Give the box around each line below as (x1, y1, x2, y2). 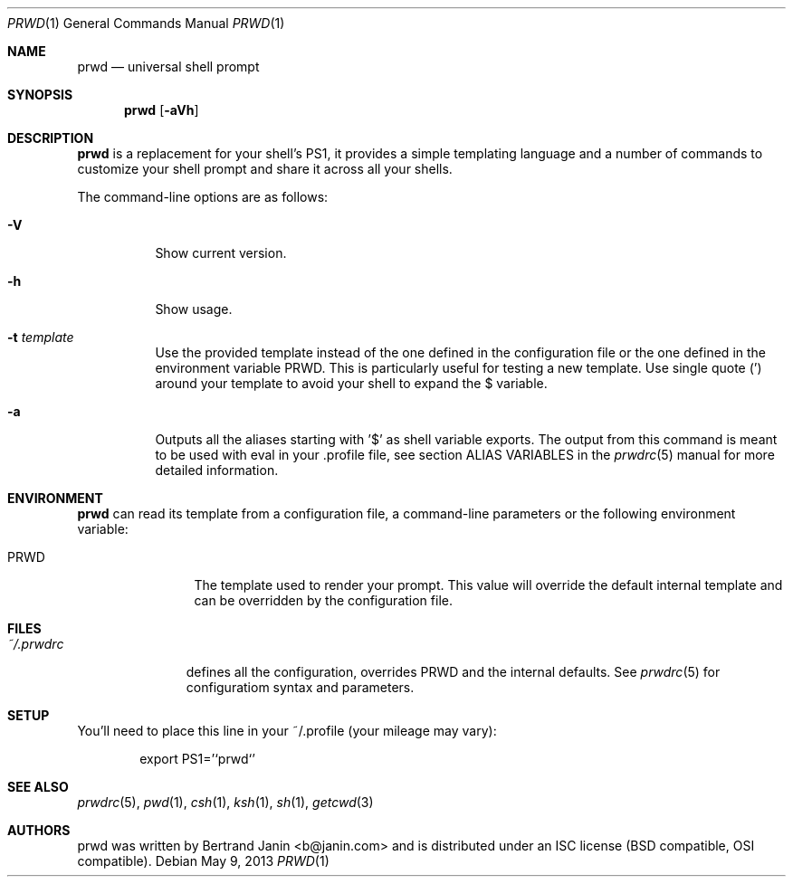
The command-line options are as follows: (77, 189, 329, 204)
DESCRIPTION (7, 130, 94, 146)
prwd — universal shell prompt (77, 59, 260, 74)
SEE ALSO (7, 779, 69, 794)
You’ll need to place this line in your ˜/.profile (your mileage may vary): (77, 723, 497, 738)
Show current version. (155, 245, 287, 261)
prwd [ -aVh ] (124, 102, 199, 118)
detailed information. (155, 462, 279, 478)
